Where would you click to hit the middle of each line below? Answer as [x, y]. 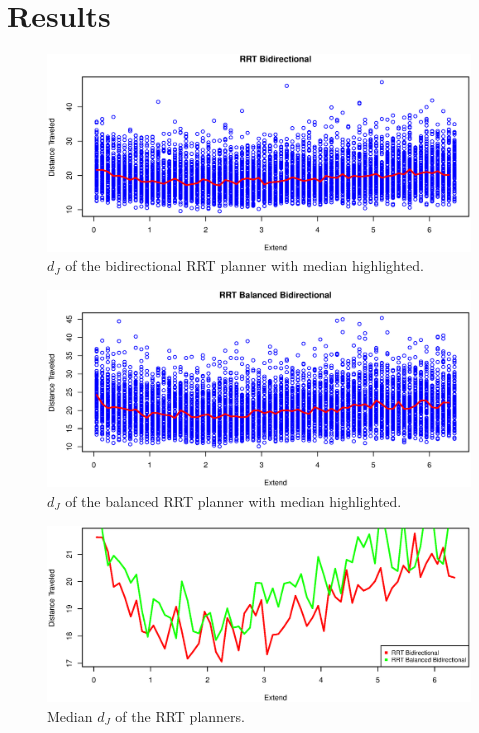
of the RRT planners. [180, 715]
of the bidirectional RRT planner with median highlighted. [244, 265]
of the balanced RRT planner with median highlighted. [233, 500]
